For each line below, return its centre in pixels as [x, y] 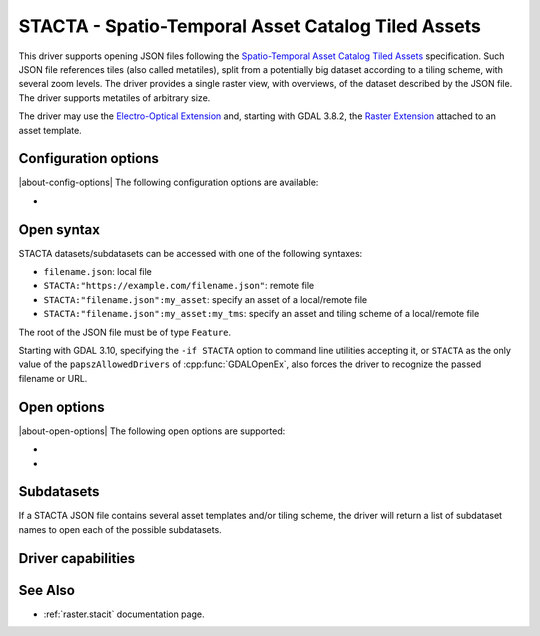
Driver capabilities [77, 558]
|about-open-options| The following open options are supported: [152, 431]
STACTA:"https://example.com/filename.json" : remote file [179, 286]
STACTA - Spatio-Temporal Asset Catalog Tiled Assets [250, 26]
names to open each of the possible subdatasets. [120, 529]
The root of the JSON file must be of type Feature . [125, 332]
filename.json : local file [97, 272]
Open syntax [59, 229]
